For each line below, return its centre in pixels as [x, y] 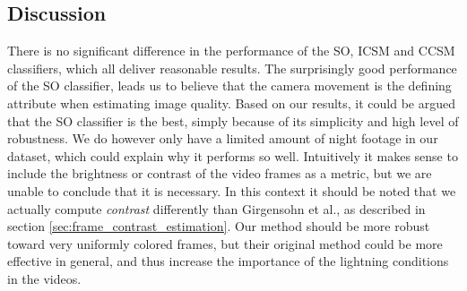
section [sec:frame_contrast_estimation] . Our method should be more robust [219, 226]
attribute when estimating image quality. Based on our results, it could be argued [232, 103]
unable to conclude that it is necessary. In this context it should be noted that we [232, 190]
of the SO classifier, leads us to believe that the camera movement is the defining [229, 86]
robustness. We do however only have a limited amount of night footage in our [223, 138]
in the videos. [44, 278]
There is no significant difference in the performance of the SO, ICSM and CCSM [231, 51]
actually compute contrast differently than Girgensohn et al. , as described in [216, 208]
